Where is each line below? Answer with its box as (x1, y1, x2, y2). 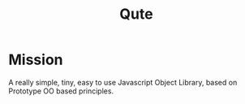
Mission (8, 50, 63, 69)
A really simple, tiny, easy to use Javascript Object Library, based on (8, 77, 238, 87)
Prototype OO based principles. (8, 86, 114, 96)
